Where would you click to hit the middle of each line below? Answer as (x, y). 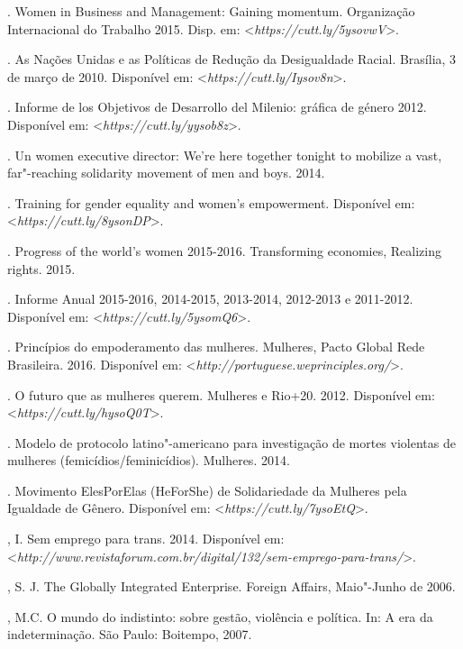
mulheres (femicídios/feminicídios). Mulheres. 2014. (149, 460)
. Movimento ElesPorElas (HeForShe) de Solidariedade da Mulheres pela (207, 490)
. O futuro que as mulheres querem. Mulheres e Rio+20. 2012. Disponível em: (221, 394)
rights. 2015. (41, 268)
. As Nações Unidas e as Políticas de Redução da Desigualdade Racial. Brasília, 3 (232, 59)
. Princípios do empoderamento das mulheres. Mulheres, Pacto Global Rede (216, 347)
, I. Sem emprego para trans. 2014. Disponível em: (146, 539)
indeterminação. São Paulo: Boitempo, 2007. (130, 634)
